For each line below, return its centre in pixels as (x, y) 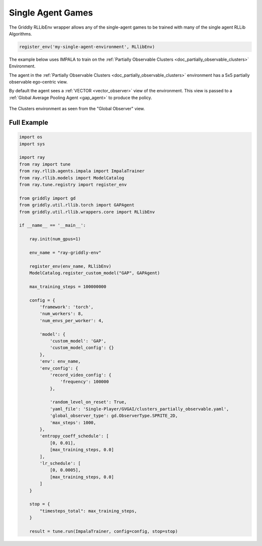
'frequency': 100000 (84, 382)
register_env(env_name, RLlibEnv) (70, 266)
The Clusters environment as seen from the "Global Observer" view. (77, 109)
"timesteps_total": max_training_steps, (88, 511)
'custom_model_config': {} (82, 348)
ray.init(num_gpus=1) (55, 239)
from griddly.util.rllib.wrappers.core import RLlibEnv (87, 212)
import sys (32, 144)
